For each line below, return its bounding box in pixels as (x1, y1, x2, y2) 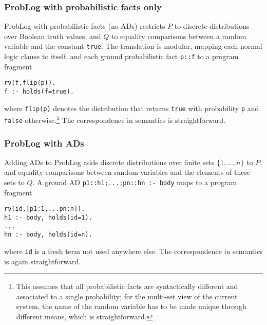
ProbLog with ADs (4, 136, 84, 149)
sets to (4, 177, 25, 187)
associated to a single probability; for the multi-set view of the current (16, 291, 238, 301)
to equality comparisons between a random (111, 30, 246, 41)
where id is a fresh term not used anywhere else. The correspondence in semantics (4, 245, 263, 256)
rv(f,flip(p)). (4, 79, 56, 87)
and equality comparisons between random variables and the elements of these (4, 167, 251, 177)
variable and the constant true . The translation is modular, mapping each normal (4, 41, 262, 51)
